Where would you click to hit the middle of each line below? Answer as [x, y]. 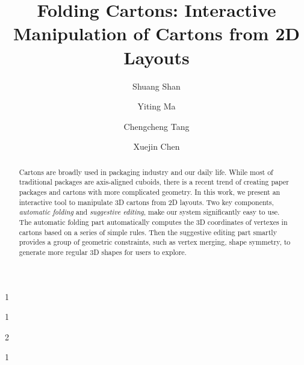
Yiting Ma [157, 106]
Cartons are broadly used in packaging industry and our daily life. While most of [146, 172]
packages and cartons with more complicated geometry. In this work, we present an [150, 192]
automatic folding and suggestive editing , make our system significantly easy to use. [149, 212]
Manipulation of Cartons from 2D [157, 33]
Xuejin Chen [157, 146]
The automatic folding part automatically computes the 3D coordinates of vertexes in [153, 222]
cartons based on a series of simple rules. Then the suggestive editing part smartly [148, 232]
